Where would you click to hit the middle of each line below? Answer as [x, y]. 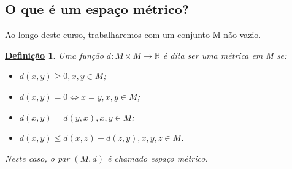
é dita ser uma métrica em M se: [225, 55]
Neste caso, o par [37, 158]
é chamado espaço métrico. [158, 158]
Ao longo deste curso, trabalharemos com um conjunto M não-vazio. [133, 35]
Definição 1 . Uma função [54, 55]
